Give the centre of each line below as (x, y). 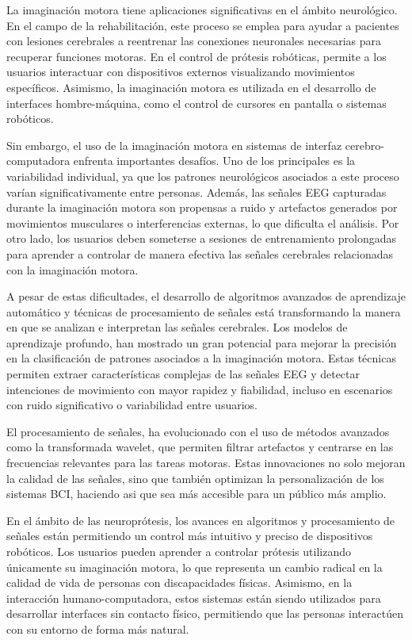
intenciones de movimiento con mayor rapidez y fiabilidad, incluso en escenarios (200, 389)
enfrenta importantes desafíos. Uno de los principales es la (214, 161)
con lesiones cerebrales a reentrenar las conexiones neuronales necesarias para (194, 41)
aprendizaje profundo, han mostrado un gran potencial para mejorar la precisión (202, 342)
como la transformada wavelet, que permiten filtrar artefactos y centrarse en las (200, 447)
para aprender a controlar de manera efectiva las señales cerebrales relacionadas (200, 253)
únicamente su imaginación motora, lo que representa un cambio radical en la (195, 567)
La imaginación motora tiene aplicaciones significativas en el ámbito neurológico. (202, 10)
